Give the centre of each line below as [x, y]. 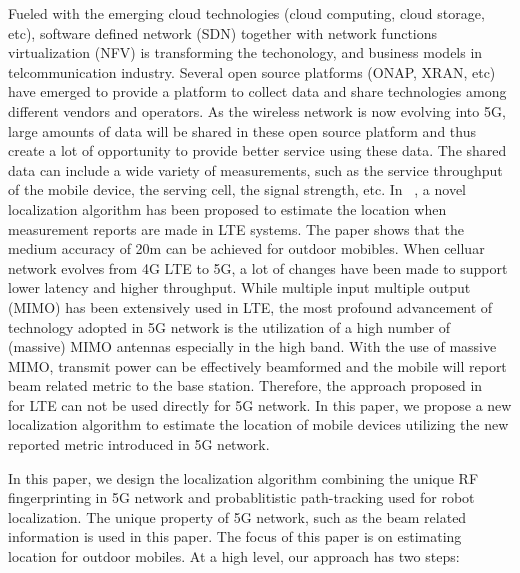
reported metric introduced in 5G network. [139, 444]
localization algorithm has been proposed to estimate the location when [227, 208]
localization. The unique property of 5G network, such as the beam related [237, 516]
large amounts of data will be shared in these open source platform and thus [242, 130]
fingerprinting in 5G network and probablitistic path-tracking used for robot [241, 497]
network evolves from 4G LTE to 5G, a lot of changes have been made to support [258, 267]
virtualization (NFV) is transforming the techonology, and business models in [245, 52]
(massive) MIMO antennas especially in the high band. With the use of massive [252, 346]
